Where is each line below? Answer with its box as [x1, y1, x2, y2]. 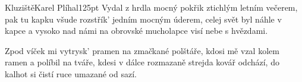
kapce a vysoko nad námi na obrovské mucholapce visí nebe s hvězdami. [5, 24, 268, 37]
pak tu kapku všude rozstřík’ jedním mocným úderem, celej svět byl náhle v [5, 12, 282, 25]
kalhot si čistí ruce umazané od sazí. [5, 67, 137, 80]
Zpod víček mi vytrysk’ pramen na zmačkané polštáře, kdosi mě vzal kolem [5, 44, 279, 56]
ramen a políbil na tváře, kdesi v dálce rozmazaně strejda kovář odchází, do [5, 56, 279, 68]
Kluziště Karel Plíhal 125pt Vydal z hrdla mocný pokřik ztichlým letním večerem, [5, 1, 298, 13]
